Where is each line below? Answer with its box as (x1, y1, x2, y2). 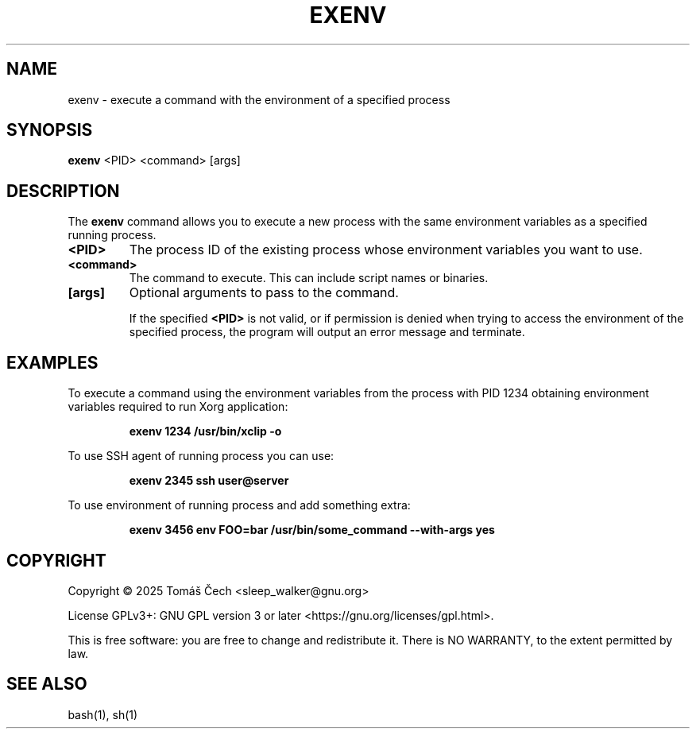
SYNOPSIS (6, 120, 93, 141)
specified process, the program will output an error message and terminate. (129, 325, 525, 339)
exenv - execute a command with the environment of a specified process (68, 92, 450, 106)
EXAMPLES (6, 352, 99, 373)
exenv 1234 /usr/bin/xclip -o (129, 424, 282, 439)
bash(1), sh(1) (68, 707, 138, 721)
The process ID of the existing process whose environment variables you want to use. (129, 242, 643, 258)
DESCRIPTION (6, 180, 120, 201)
